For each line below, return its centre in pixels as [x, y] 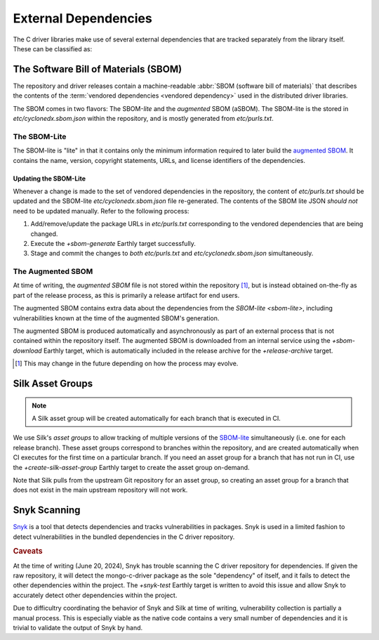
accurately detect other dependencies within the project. [95, 595]
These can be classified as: [53, 48]
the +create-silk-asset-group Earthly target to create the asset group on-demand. [131, 467]
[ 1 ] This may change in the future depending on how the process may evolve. [127, 364]
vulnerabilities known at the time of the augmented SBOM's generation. [116, 318]
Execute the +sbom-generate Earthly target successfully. [113, 243]
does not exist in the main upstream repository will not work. [100, 490]
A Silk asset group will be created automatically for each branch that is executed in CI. [156, 418]
